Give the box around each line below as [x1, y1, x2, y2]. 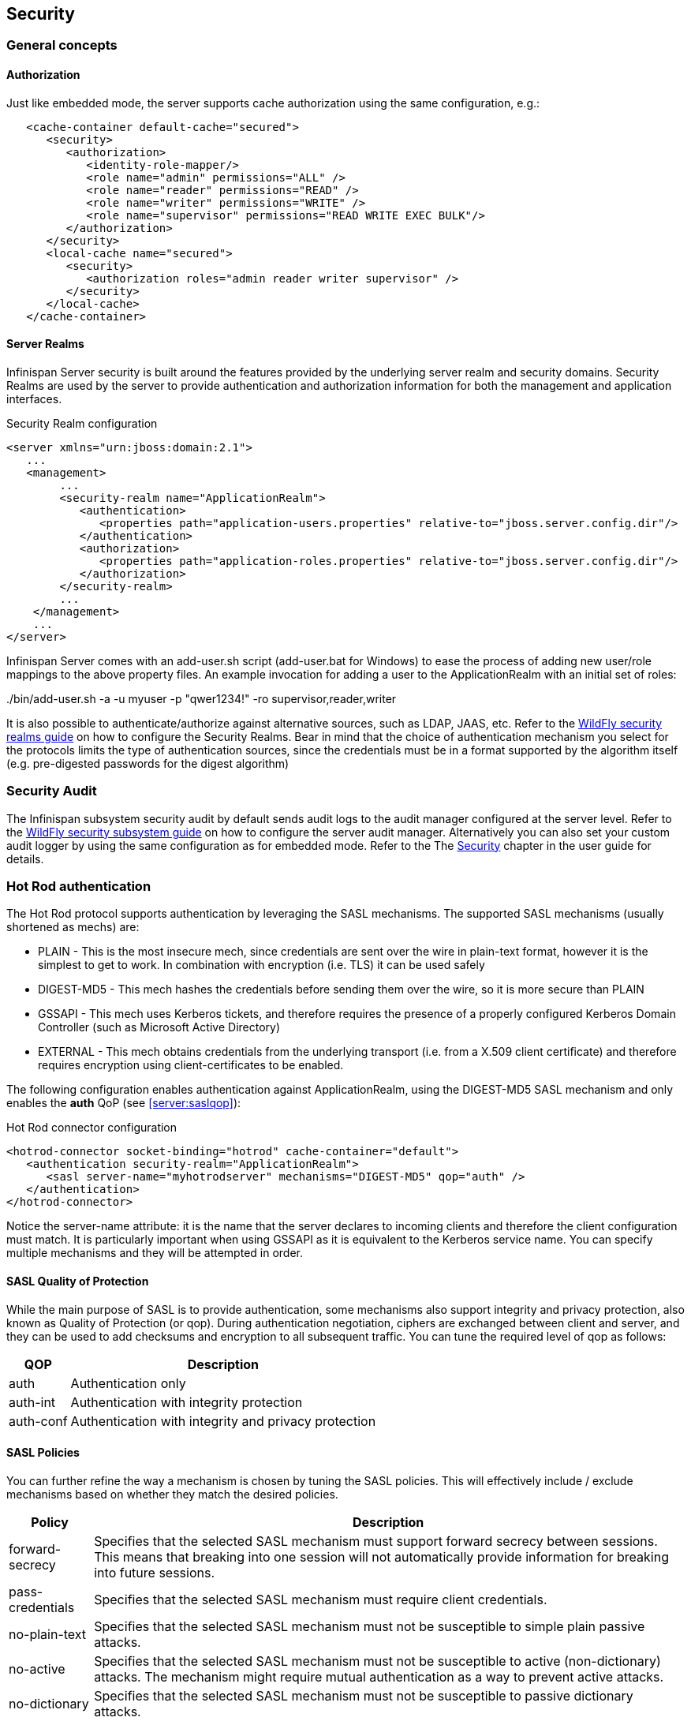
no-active [9, 1660, 65, 1677]
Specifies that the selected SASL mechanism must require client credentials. [94, 1591, 547, 1607]
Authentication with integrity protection [70, 1394, 303, 1410]
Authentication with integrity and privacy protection [70, 1412, 376, 1429]
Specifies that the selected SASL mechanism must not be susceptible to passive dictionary [94, 1687, 633, 1704]
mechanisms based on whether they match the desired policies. [6, 1487, 338, 1501]
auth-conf [9, 1412, 68, 1429]
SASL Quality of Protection [6, 1274, 149, 1288]
